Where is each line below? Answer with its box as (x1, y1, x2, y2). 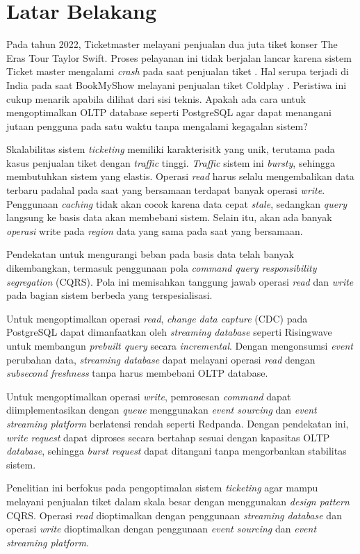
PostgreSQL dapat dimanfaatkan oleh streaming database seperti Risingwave (6, 325, 332, 339)
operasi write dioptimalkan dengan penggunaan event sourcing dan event (6, 521, 317, 536)
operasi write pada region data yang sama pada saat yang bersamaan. (6, 223, 303, 238)
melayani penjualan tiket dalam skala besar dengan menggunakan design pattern (6, 494, 350, 508)
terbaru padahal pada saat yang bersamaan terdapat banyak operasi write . (6, 183, 325, 197)
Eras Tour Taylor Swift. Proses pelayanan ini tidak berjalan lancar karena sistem (6, 50, 352, 65)
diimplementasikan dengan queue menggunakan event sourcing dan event (6, 402, 317, 417)
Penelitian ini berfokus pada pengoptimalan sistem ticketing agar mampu (6, 480, 318, 495)
